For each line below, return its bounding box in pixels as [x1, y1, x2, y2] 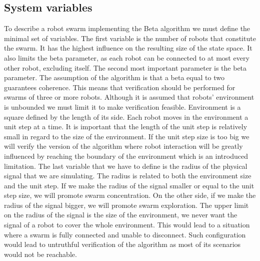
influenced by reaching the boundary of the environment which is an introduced [4, 150, 248, 161]
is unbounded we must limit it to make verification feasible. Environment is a [4, 101, 241, 112]
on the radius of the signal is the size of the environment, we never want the [4, 209, 237, 220]
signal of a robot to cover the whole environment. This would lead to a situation [4, 219, 250, 230]
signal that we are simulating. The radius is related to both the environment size [4, 170, 251, 181]
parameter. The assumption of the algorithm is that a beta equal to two [4, 72, 224, 83]
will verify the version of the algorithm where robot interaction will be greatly [4, 141, 243, 151]
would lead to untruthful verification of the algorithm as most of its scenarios [4, 239, 241, 249]
